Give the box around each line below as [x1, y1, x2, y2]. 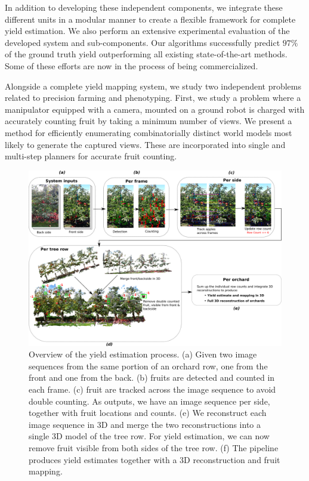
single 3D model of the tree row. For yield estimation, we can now [29, 430, 270, 442]
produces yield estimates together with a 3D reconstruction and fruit [29, 453, 280, 465]
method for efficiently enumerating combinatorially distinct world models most [5, 126, 292, 138]
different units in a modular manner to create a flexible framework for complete [5, 13, 296, 25]
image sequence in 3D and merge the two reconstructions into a [29, 418, 261, 430]
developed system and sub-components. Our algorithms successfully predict [5, 36, 280, 48]
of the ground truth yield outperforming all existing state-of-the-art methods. [5, 48, 288, 60]
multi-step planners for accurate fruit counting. [5, 150, 177, 162]
